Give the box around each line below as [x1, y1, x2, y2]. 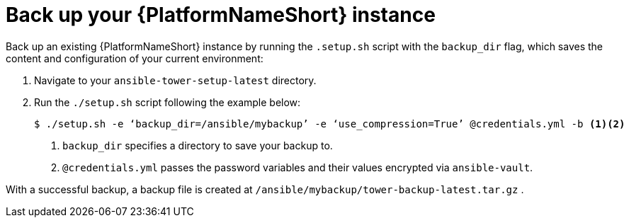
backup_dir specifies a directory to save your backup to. [62, 139, 333, 151]
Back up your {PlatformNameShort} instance [6, 3, 436, 27]
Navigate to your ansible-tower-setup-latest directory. [34, 74, 317, 86]
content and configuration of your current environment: [6, 52, 263, 64]
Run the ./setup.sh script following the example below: [34, 96, 301, 108]
